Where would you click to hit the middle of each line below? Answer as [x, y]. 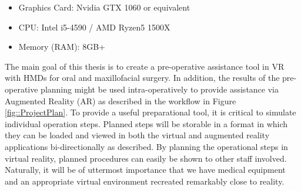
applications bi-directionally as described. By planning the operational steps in [146, 146]
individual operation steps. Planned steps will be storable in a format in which [146, 123]
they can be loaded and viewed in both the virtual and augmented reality [137, 135]
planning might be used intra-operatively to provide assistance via [160, 89]
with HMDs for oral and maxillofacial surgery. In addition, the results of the [142, 78]
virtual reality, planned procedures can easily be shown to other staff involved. [146, 158]
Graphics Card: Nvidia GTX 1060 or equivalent [104, 7]
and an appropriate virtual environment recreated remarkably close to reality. [145, 181]
